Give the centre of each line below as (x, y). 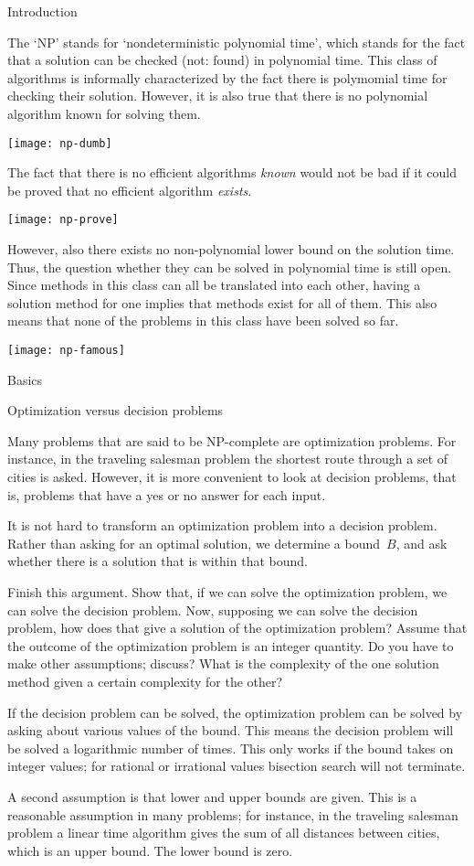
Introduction (42, 11)
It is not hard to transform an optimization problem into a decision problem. (222, 525)
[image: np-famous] (66, 351)
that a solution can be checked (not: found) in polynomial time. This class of (222, 60)
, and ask (421, 543)
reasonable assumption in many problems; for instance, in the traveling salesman (233, 814)
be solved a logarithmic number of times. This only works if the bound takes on (231, 748)
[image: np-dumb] (60, 143)
